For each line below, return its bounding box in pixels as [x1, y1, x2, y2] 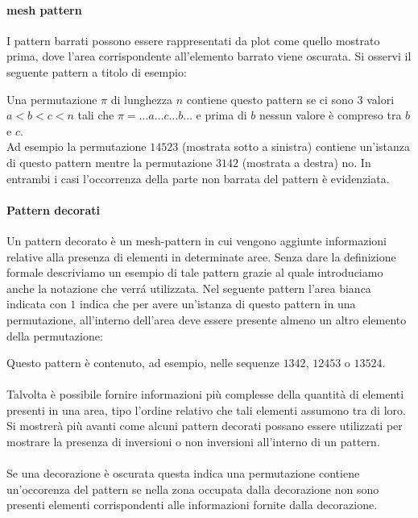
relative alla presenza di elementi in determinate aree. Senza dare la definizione [6, 248, 396, 265]
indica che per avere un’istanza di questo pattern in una [80, 295, 356, 312]
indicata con [6, 295, 67, 312]
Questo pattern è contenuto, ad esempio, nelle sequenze [6, 354, 279, 371]
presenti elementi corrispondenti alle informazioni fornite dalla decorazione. [6, 496, 378, 513]
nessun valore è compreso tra [259, 107, 402, 123]
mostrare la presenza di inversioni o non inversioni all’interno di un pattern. [6, 433, 380, 450]
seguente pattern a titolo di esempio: [6, 63, 187, 80]
